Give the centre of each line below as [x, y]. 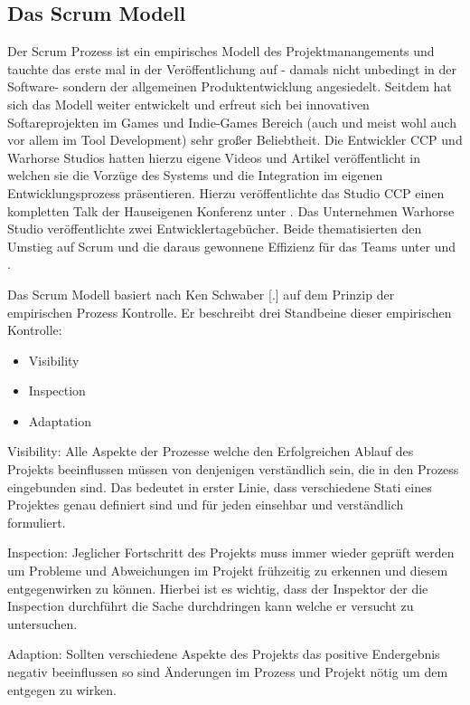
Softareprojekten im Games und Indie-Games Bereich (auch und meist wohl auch [232, 122]
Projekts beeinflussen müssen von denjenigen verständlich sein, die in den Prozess [233, 469]
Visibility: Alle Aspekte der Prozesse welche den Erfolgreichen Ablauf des [211, 451]
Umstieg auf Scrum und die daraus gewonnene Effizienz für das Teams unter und [232, 246]
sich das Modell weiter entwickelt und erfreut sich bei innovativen [188, 104]
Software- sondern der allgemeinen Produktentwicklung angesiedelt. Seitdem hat [230, 86]
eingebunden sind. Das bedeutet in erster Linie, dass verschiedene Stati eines [220, 486]
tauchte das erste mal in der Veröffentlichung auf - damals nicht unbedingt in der [232, 68]
